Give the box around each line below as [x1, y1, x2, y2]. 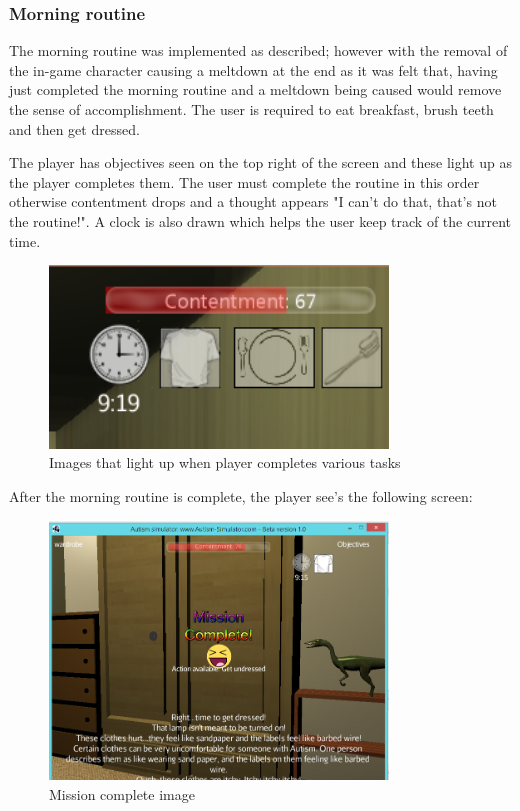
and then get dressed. [9, 118, 140, 139]
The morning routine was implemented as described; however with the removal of [9, 40, 508, 61]
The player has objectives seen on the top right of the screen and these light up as [9, 152, 512, 173]
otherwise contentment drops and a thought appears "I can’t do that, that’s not [9, 191, 497, 212]
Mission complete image [49, 783, 195, 804]
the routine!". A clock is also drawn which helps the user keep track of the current [9, 210, 511, 231]
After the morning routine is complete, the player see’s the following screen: [9, 485, 473, 506]
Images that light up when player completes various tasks [49, 452, 401, 473]
